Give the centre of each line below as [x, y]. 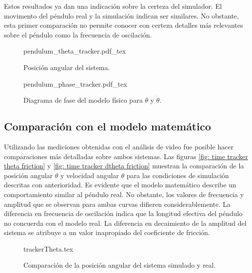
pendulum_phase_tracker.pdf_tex [75, 83]
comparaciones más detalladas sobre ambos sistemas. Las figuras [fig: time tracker [126, 156]
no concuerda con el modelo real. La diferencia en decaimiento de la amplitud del [125, 223]
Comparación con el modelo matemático [107, 126]
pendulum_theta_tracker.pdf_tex [75, 51]
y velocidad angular [89, 175]
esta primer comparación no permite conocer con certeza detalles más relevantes [124, 25]
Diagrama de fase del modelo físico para [83, 100]
